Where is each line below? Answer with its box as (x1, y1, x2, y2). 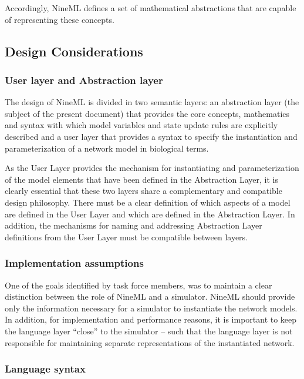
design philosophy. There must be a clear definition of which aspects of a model (5, 196, 291, 208)
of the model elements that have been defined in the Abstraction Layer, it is (5, 173, 278, 185)
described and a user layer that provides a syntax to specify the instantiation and (5, 130, 298, 142)
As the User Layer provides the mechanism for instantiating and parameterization (5, 162, 299, 174)
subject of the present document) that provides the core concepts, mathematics (5, 107, 290, 119)
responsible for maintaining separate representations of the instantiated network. (5, 336, 295, 348)
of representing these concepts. (5, 13, 114, 25)
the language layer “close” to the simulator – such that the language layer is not (5, 324, 293, 337)
